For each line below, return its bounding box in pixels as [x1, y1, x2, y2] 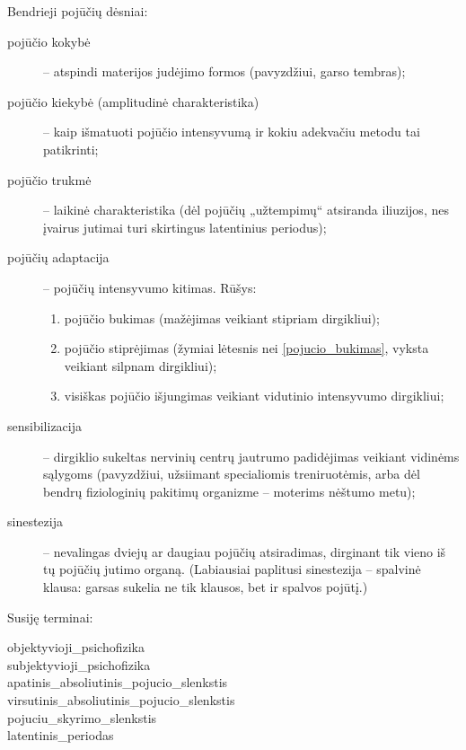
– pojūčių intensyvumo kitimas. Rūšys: [43, 278, 257, 296]
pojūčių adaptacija [7, 248, 110, 267]
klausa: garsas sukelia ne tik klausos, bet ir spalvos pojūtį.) [43, 578, 368, 596]
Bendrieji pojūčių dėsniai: [7, 2, 148, 20]
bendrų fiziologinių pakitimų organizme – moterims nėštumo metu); [43, 481, 416, 500]
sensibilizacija [7, 416, 82, 435]
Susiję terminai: [7, 607, 93, 626]
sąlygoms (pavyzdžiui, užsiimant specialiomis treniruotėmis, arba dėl [43, 464, 420, 483]
